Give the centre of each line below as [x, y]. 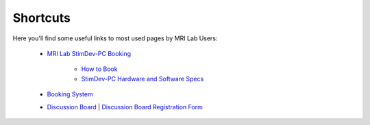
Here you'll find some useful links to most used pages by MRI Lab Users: [115, 38]
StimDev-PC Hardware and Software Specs [143, 79]
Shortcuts [42, 18]
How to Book [99, 69]
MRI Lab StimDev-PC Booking [89, 53]
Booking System [70, 94]
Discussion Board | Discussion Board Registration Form [125, 107]
